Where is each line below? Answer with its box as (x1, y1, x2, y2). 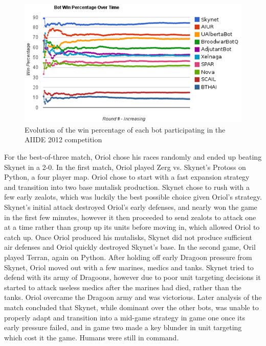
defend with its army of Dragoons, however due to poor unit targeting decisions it (4, 272, 261, 283)
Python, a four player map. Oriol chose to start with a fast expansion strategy (4, 171, 250, 182)
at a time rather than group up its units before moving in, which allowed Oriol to (4, 222, 260, 232)
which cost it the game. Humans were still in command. (4, 332, 179, 342)
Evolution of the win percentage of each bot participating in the (25, 124, 226, 135)
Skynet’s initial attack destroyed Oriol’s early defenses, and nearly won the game (4, 202, 257, 212)
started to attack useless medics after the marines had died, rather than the (4, 282, 241, 292)
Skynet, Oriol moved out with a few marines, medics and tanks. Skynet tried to (4, 262, 254, 272)
